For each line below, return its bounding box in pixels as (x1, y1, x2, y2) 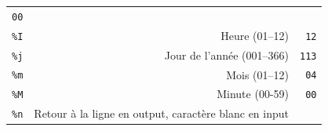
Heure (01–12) (220, 27, 289, 43)
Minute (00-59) (217, 86, 289, 102)
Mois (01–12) (226, 66, 289, 82)
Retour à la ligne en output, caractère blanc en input (34, 105, 289, 122)
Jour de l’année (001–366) (164, 46, 289, 63)
